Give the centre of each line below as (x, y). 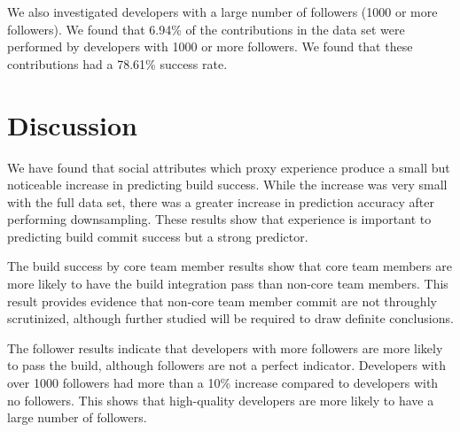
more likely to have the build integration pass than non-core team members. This (228, 284)
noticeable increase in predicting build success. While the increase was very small (227, 185)
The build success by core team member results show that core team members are (230, 266)
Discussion (72, 124)
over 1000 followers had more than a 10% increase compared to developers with (223, 383)
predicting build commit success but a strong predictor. (158, 236)
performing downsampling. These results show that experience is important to (219, 219)
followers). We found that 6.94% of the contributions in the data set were (206, 29)
